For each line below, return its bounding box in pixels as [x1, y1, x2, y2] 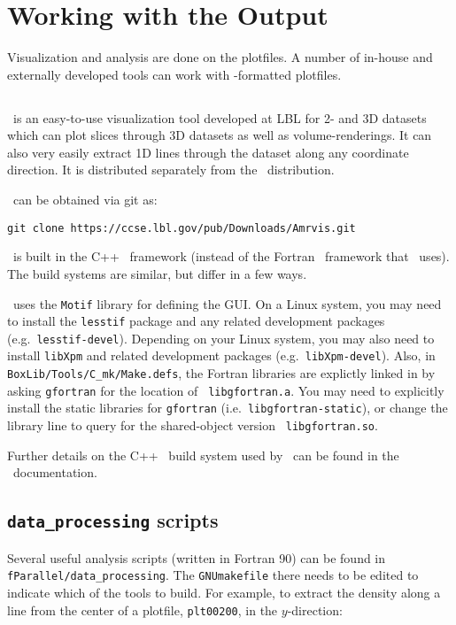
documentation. [12, 463, 97, 482]
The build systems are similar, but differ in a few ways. [7, 264, 307, 282]
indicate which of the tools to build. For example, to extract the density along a [7, 583, 441, 601]
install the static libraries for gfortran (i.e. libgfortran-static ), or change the [7, 398, 448, 417]
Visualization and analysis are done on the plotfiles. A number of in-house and [7, 48, 433, 66]
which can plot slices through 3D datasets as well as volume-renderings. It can [7, 126, 432, 144]
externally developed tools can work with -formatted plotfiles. [7, 65, 342, 83]
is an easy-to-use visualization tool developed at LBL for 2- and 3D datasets [12, 108, 427, 127]
